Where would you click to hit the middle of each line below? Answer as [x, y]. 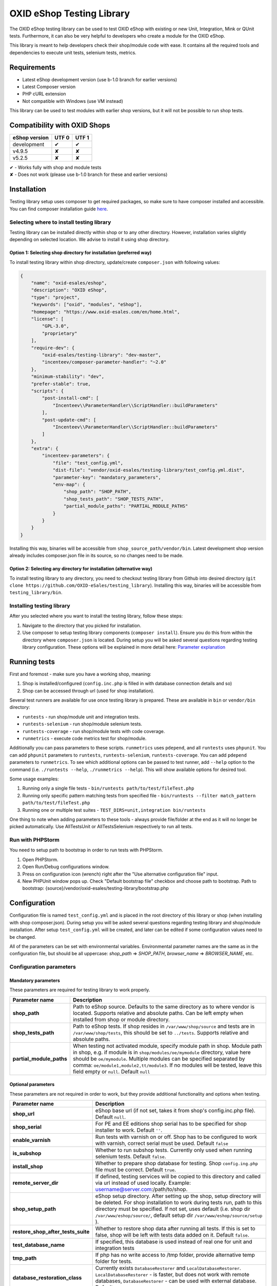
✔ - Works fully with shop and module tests [55, 168]
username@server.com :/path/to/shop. [141, 1189]
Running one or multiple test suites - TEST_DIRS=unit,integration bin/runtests [114, 810]
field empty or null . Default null [111, 1071]
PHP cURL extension [44, 94]
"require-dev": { [53, 348]
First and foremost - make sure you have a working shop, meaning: [80, 674]
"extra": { [45, 449]
